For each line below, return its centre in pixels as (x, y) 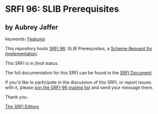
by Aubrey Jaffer (32, 27)
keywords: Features (25, 39)
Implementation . (22, 54)
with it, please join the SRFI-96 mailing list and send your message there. (79, 87)
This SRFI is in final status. (32, 63)
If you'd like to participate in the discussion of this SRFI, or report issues (78, 82)
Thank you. (17, 97)
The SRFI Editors (22, 106)
